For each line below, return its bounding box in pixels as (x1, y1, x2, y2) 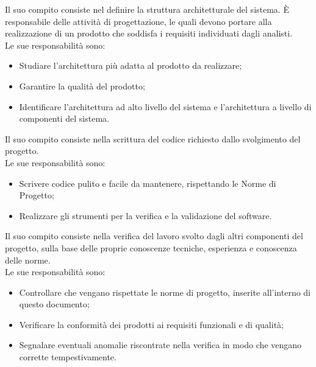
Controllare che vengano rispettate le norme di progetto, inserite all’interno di (19, 285, 311, 298)
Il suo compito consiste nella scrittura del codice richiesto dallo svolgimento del (5, 132, 301, 145)
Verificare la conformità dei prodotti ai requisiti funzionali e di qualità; (19, 318, 284, 330)
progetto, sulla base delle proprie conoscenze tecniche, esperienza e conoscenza (5, 241, 297, 254)
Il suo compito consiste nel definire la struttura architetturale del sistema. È (5, 3, 289, 15)
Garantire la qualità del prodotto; (19, 79, 145, 92)
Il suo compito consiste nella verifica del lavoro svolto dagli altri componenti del (5, 229, 303, 242)
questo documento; (19, 298, 90, 310)
